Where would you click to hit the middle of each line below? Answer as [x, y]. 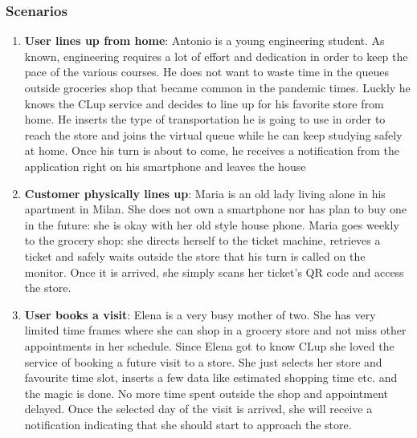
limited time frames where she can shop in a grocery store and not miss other [215, 330]
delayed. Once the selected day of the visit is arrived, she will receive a [198, 409]
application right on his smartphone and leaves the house [165, 166]
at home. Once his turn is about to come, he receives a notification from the [212, 150]
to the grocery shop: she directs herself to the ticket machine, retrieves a [202, 240]
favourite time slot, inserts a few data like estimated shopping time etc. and [211, 377]
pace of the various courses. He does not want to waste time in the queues [206, 72]
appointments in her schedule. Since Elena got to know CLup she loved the [209, 345]
